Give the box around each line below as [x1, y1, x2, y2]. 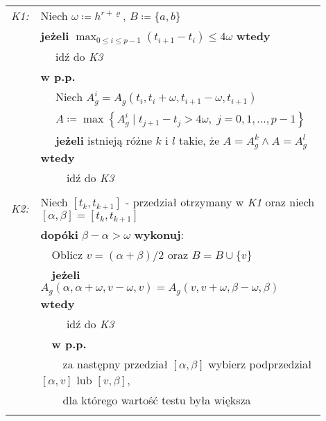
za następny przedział [62, 355, 168, 372]
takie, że [179, 132, 220, 148]
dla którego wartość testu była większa [62, 391, 251, 408]
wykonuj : [134, 226, 184, 242]
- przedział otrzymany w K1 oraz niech [126, 193, 315, 210]
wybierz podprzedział [208, 355, 312, 372]
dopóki [40, 226, 78, 242]
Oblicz [51, 246, 83, 262]
